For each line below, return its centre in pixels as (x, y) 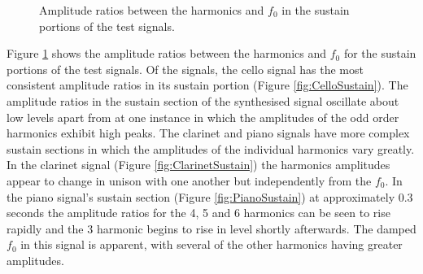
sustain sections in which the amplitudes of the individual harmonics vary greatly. (211, 148)
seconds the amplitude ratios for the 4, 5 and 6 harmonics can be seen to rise (198, 213)
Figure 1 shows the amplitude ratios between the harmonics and (166, 53)
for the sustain (380, 53)
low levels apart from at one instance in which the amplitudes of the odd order (203, 117)
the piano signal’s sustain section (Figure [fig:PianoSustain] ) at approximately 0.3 (210, 196)
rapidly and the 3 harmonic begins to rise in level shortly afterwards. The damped (211, 228)
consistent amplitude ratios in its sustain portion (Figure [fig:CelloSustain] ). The (207, 85)
